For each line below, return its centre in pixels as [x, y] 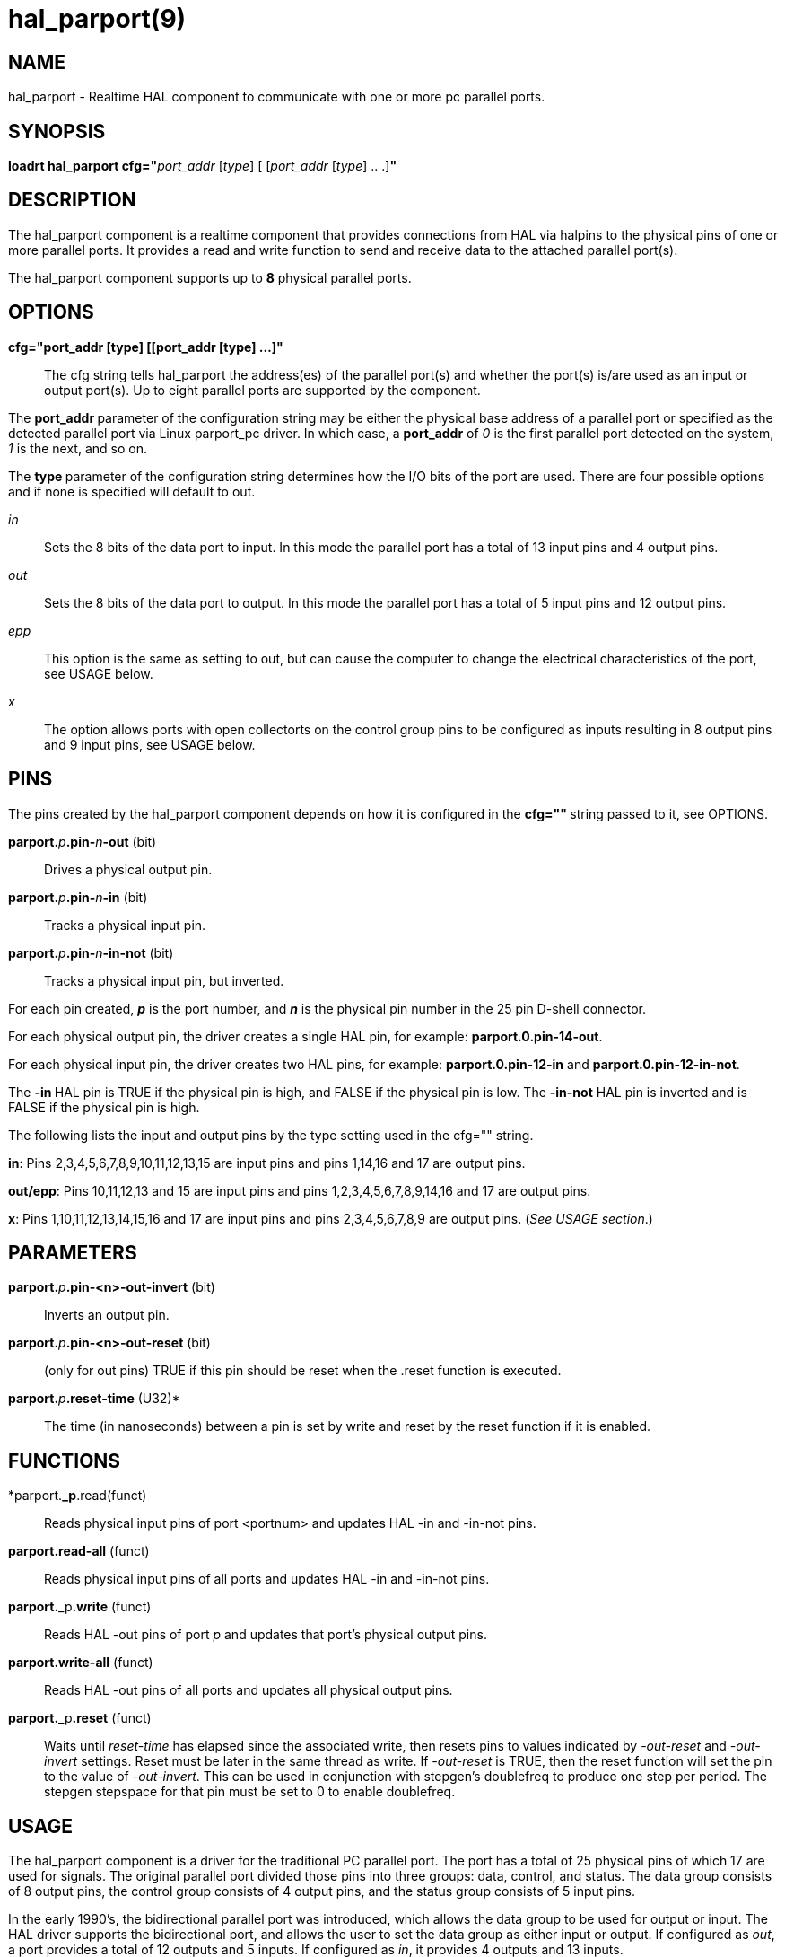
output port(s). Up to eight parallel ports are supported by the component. [262, 390]
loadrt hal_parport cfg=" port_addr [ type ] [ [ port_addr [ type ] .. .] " [203, 166]
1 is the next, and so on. [78, 448]
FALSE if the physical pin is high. [104, 1107]
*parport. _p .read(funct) [78, 1496]
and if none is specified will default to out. [132, 491]
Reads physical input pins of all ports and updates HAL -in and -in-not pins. [267, 1579]
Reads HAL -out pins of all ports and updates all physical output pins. [249, 1690]
